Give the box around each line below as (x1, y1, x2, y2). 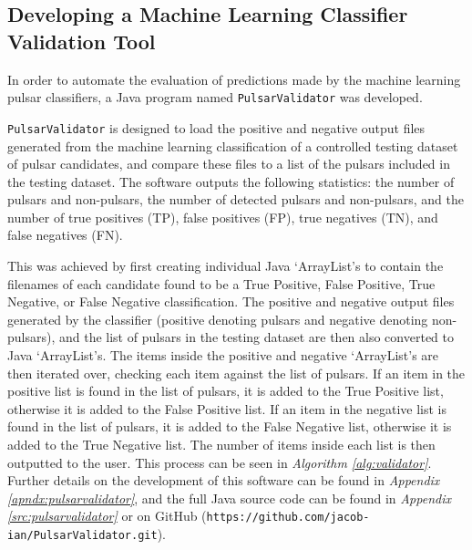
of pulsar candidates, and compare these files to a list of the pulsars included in (7, 154, 450, 173)
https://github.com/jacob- (206, 511, 370, 524)
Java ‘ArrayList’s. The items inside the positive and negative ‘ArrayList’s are (7, 346, 439, 365)
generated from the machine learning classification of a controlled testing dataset (7, 136, 458, 155)
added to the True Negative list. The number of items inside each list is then (7, 435, 436, 453)
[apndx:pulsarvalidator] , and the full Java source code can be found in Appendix (7, 488, 451, 507)
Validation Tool (7, 26, 156, 55)
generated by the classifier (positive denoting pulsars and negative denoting (7, 309, 428, 328)
